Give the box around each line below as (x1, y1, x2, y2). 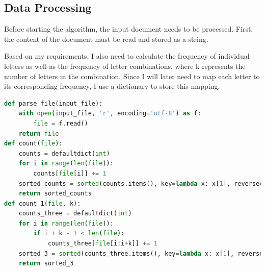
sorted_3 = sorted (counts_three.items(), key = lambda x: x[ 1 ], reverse (18, 250, 263, 257)
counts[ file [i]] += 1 (33, 169, 107, 177)
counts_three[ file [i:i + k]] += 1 (47, 240, 157, 248)
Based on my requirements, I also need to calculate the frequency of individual (4, 51, 250, 61)
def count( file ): (4, 140, 63, 147)
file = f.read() (33, 119, 88, 127)
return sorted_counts (18, 190, 92, 198)
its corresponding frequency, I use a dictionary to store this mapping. (4, 81, 220, 91)
